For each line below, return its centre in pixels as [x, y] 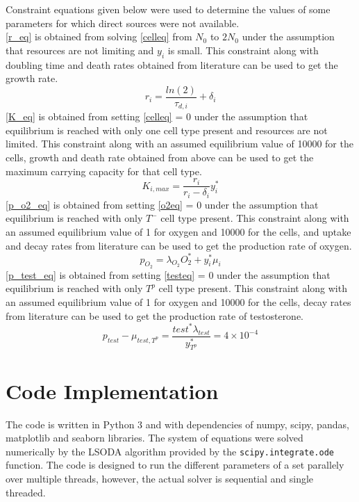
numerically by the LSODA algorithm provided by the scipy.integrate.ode [170, 451]
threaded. [26, 492]
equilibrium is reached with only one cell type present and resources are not [167, 130]
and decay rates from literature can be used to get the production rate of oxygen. [179, 245]
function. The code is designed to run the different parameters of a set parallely [175, 465]
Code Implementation [112, 390]
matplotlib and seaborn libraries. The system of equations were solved [155, 438]
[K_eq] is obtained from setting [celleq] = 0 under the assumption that [157, 116]
